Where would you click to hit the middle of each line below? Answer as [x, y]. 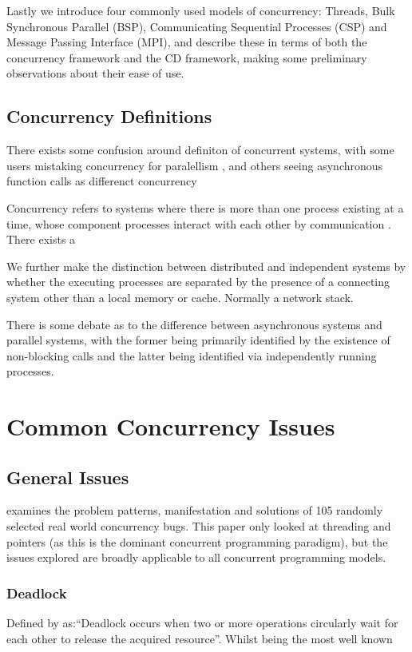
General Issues [68, 477]
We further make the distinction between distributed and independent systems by [206, 266]
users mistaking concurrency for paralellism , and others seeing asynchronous [195, 165]
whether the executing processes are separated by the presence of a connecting [198, 282]
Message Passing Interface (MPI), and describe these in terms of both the [187, 42]
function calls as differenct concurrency [102, 181]
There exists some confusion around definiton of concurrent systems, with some [200, 150]
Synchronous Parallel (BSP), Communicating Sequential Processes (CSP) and [197, 26]
